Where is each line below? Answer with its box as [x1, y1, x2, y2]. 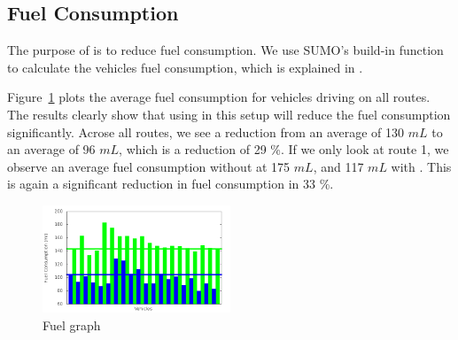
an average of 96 [7, 140, 96, 158]
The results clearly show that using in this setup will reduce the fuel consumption [7, 104, 451, 123]
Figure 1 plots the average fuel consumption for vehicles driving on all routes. [7, 88, 431, 106]
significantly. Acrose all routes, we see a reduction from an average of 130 [7, 122, 405, 141]
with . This [391, 157, 452, 175]
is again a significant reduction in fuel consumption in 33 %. [7, 174, 334, 193]
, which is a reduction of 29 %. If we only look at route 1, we [119, 140, 449, 158]
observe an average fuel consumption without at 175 [7, 157, 291, 175]
